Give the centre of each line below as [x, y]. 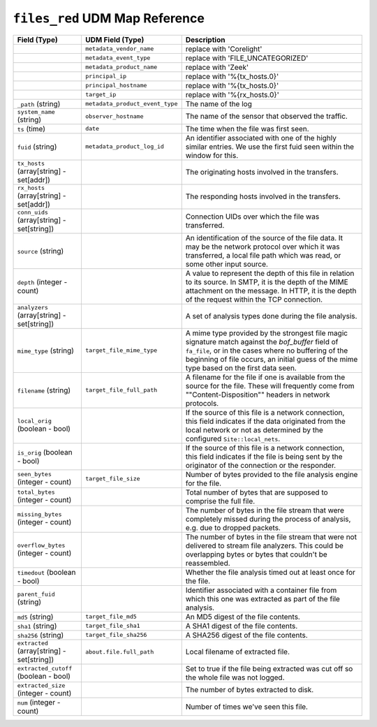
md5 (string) [35, 617]
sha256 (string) [40, 635]
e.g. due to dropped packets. [233, 527]
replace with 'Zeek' [217, 67]
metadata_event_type [118, 58]
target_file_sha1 [112, 626]
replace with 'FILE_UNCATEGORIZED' [247, 58]
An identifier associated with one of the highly [261, 138]
